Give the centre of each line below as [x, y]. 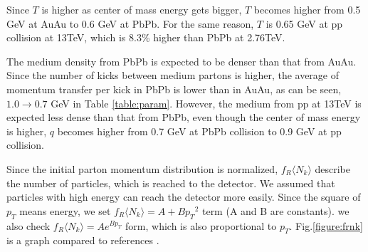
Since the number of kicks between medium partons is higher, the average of [173, 75]
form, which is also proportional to [201, 225]
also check [28, 225]
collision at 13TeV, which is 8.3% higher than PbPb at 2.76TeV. [146, 37]
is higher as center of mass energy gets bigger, [142, 9]
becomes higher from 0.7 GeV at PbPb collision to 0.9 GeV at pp [199, 131]
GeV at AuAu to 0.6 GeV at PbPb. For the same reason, [130, 23]
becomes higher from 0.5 [307, 9]
